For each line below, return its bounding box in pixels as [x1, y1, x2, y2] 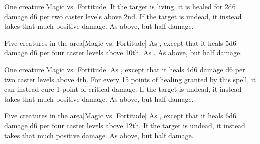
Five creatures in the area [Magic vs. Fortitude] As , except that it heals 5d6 [4, 37, 237, 48]
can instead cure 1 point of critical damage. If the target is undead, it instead [4, 84, 242, 94]
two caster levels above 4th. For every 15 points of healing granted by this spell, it [4, 74, 256, 84]
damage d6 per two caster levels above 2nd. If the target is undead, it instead [4, 11, 242, 21]
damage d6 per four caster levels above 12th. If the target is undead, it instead [4, 120, 245, 130]
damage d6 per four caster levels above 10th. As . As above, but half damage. [4, 47, 242, 58]
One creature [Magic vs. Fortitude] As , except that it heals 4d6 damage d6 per [4, 64, 245, 74]
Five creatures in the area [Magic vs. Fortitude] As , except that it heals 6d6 [4, 110, 237, 121]
